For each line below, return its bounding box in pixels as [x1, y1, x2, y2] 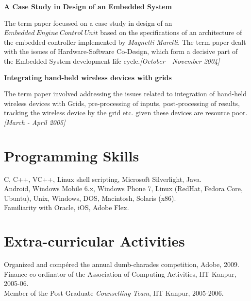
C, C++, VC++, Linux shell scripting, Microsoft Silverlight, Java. [4, 174, 202, 184]
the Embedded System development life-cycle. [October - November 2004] [4, 55, 220, 66]
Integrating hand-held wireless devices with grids [4, 72, 172, 82]
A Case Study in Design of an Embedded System [4, 1, 172, 11]
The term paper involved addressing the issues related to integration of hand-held [4, 89, 247, 99]
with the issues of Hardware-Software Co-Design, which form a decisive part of [4, 46, 238, 56]
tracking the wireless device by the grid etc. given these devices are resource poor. [4, 107, 248, 118]
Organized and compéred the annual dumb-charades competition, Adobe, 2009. [4, 259, 239, 269]
